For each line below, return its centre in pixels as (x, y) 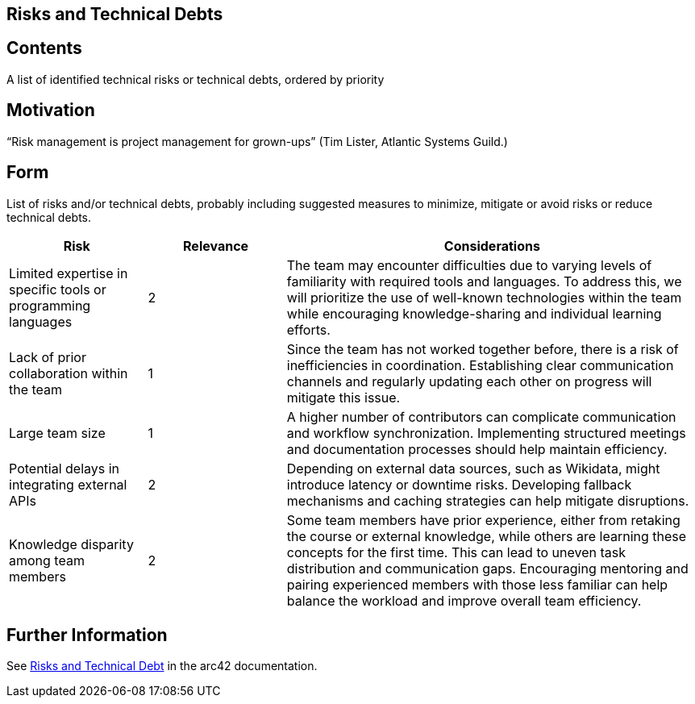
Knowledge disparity (71, 544)
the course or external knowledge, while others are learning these (487, 536)
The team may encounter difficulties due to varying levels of (469, 265)
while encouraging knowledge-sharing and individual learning (474, 313)
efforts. (308, 329)
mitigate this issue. (343, 397)
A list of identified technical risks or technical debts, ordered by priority (196, 79)
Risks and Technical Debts (115, 14)
